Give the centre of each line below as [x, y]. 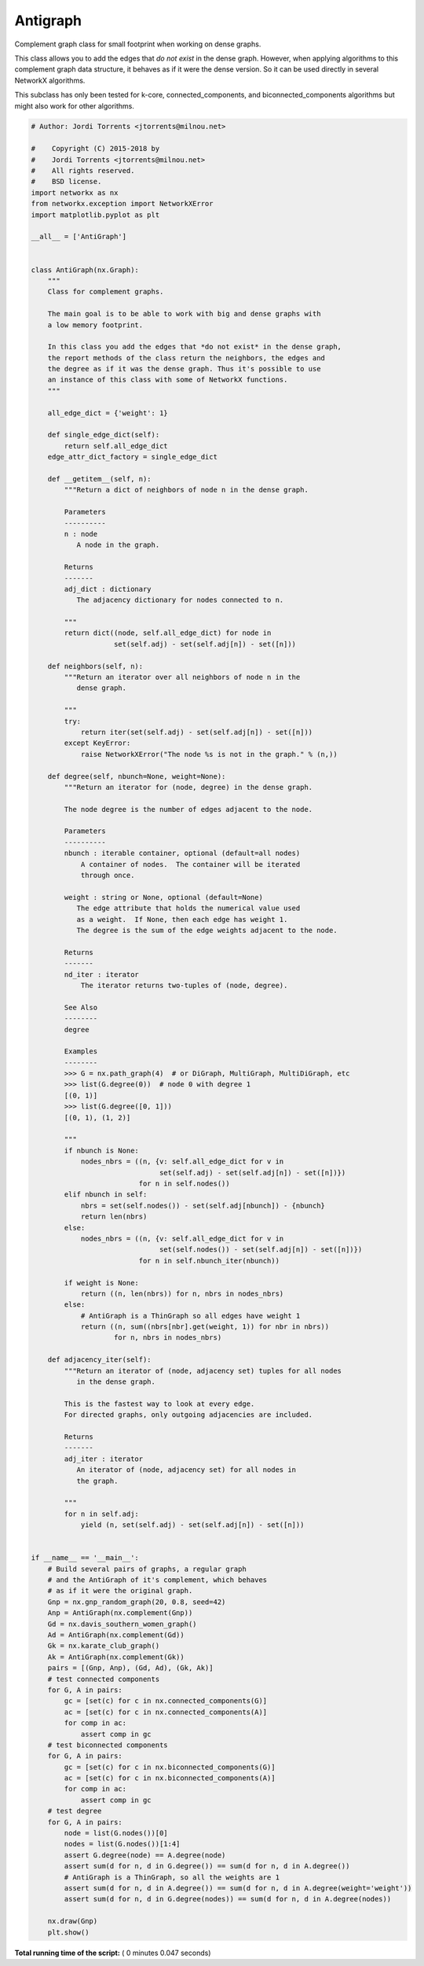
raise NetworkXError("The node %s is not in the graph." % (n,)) [209, 754]
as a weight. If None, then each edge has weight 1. [182, 919]
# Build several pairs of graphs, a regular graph [147, 1569]
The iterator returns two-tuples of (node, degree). [184, 985]
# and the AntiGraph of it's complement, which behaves [157, 1580]
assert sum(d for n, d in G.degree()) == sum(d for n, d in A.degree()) [207, 1866]
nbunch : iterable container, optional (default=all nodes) [182, 853]
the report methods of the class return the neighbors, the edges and [186, 358]
